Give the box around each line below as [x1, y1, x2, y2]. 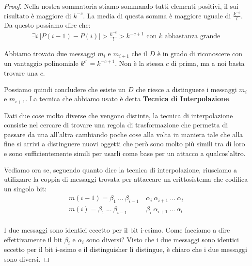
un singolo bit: [4, 183, 47, 193]
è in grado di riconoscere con [157, 48, 242, 58]
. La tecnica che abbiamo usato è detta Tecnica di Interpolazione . [25, 94, 231, 104]
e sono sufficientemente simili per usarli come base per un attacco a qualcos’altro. [4, 148, 246, 158]
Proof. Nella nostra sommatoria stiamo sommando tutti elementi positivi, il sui [4, 1, 238, 11]
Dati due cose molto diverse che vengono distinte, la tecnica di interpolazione [4, 110, 233, 120]
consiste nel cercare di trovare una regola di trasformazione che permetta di [4, 120, 228, 130]
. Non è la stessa [115, 58, 164, 68]
